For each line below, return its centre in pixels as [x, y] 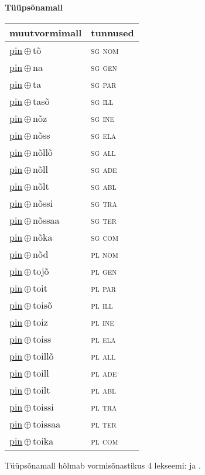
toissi [43, 406]
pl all [103, 356]
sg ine [103, 118]
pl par [103, 288]
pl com [105, 440]
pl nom [105, 254]
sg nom [105, 50]
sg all [103, 152]
